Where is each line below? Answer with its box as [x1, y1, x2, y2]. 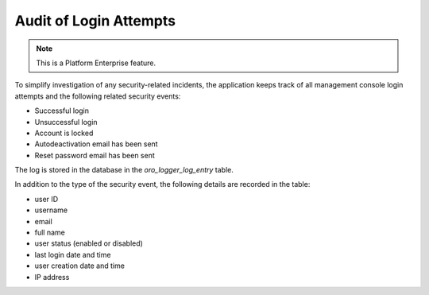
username [34, 205, 68, 215]
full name [34, 227, 65, 238]
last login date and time [34, 250, 111, 259]
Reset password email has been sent [34, 150, 155, 160]
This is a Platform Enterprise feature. [36, 58, 157, 68]
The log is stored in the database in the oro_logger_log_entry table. [14, 165, 234, 175]
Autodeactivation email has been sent [34, 139, 158, 149]
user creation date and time [34, 261, 125, 270]
